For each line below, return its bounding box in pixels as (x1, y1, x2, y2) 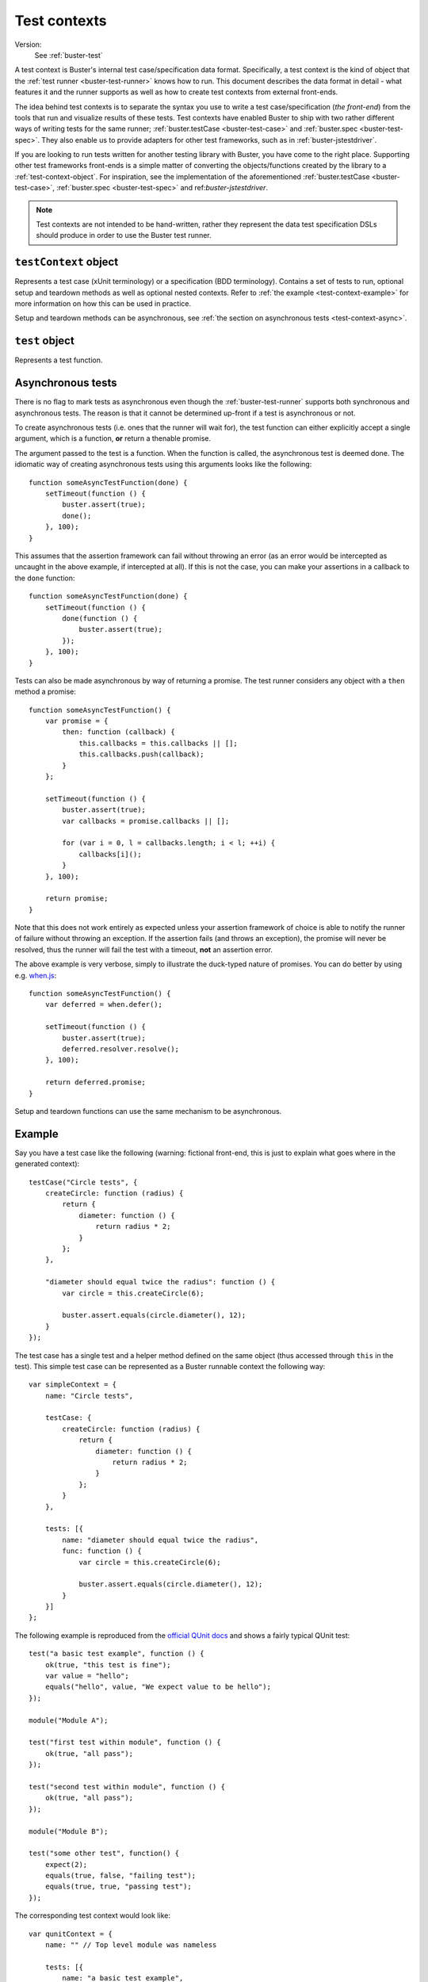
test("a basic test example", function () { (29, 1649, 205, 1659)
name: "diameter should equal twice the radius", (62, 1535, 259, 1544)
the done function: (14, 573, 75, 583)
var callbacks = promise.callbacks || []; (62, 817, 230, 825)
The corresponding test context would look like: (14, 1911, 170, 1920)
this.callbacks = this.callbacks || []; (78, 738, 238, 748)
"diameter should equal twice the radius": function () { (44, 1277, 276, 1287)
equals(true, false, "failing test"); (44, 1871, 197, 1881)
